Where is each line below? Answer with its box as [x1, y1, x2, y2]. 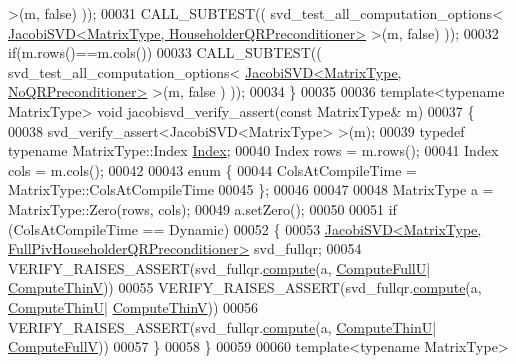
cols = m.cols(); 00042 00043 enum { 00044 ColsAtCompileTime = [8, 159, 417, 180]
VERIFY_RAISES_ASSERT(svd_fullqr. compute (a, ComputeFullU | [8, 257, 431, 278]
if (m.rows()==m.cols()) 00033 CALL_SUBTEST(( [8, 42, 322, 63]
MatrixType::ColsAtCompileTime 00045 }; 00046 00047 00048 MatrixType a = [8, 179, 494, 200]
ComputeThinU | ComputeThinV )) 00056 [8, 296, 259, 317]
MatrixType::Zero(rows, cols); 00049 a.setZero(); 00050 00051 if [8, 198, 397, 219]
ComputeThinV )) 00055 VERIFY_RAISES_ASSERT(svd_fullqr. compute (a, [8, 277, 482, 298]
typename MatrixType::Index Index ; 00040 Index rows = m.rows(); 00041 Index [8, 140, 499, 161]
